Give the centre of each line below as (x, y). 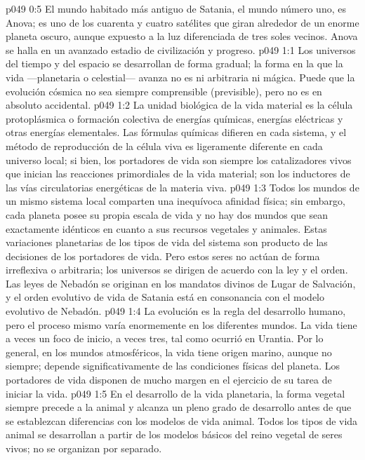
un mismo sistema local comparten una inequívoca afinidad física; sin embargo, (175, 201)
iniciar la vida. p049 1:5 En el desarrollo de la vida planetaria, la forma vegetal (175, 393)
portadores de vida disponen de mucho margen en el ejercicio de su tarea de (169, 380)
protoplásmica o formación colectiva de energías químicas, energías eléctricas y (174, 118)
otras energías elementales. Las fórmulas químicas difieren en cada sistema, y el (176, 132)
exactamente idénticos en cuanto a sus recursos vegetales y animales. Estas (166, 228)
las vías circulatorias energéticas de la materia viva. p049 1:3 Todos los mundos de (182, 187)
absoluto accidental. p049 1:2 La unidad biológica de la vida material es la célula (179, 105)
